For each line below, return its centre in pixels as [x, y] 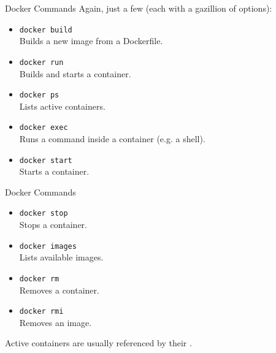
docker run [41, 62]
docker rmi [41, 312]
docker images [48, 246]
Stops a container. [53, 225]
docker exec [44, 128]
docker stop [44, 214]
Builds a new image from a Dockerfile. [91, 41]
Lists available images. [61, 257]
